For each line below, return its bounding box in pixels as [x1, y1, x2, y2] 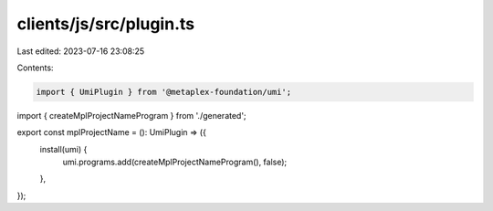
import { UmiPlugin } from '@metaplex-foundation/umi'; [36, 87, 292, 97]
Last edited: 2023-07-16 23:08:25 [16, 46, 145, 57]
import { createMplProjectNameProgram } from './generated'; [16, 110, 246, 121]
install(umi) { [39, 143, 88, 154]
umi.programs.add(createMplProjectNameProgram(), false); [62, 156, 288, 168]
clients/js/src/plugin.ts [16, 14, 195, 34]
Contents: [16, 62, 54, 73]
